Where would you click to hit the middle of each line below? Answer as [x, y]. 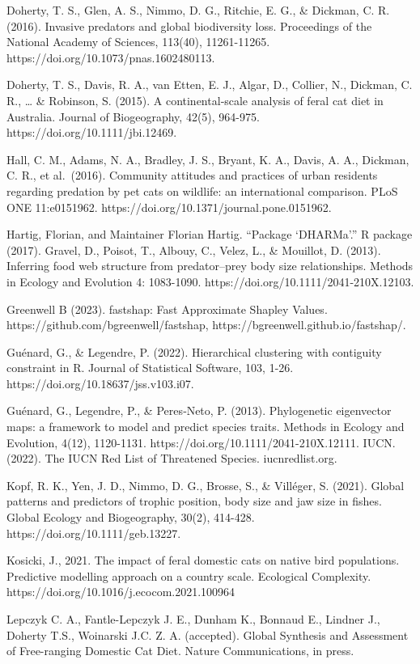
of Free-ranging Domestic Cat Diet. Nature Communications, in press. [180, 651]
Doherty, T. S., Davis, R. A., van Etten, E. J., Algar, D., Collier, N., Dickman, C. [210, 85]
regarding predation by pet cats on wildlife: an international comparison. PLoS [202, 190]
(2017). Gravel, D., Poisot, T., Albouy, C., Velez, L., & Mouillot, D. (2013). [194, 250]
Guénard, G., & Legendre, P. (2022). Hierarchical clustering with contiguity [194, 351]
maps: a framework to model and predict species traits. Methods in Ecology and [206, 427]
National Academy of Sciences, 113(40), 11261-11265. [138, 42]
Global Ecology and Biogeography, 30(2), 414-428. [131, 517]
